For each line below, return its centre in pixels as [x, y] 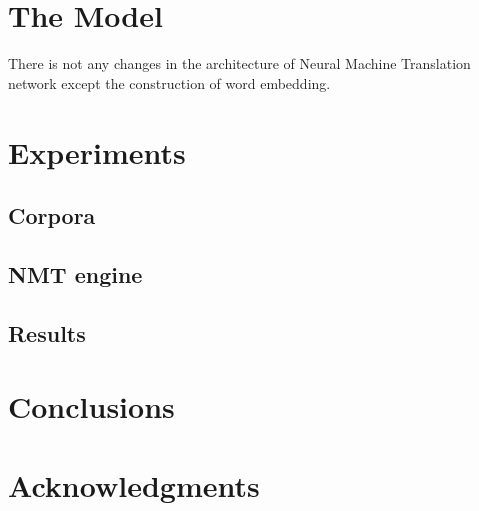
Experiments [97, 151]
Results [47, 332]
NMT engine [75, 273]
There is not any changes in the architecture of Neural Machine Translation [239, 63]
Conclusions [91, 406]
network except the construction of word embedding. [169, 82]
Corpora [52, 215]
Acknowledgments [134, 484]
